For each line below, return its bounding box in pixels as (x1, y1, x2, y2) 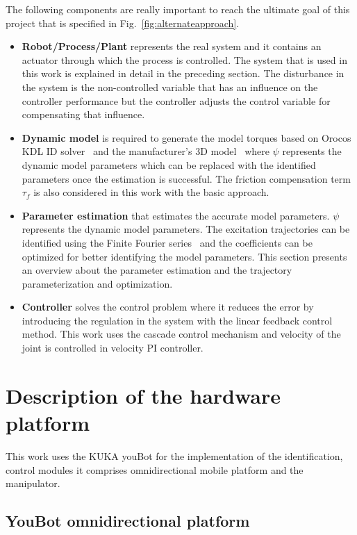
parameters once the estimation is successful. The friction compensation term (22, 171, 351, 186)
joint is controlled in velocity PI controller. (22, 340, 204, 355)
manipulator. (6, 476, 60, 491)
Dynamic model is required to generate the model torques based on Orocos (22, 130, 351, 145)
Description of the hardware (6, 381, 281, 409)
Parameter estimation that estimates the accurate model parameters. (22, 208, 330, 222)
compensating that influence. (22, 107, 145, 122)
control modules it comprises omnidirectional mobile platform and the (6, 462, 304, 477)
